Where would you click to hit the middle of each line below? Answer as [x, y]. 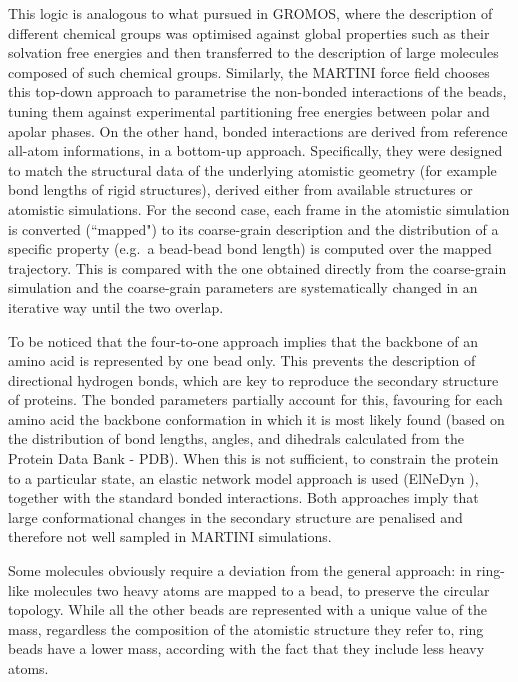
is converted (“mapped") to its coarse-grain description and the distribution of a [253, 228]
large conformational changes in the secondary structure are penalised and [235, 516]
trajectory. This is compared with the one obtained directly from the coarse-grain [257, 267]
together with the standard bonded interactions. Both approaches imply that [243, 497]
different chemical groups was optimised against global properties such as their [249, 32]
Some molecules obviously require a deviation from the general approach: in [240, 570]
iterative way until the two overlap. [116, 306]
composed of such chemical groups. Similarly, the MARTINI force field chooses [249, 71]
